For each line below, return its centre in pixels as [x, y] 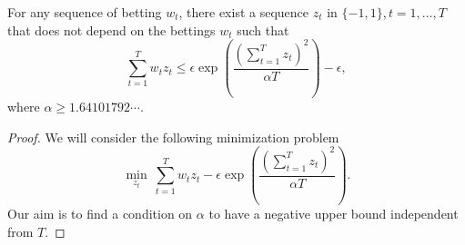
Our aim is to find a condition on [100, 214]
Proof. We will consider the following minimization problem [173, 137]
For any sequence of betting [85, 12]
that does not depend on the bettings [111, 29]
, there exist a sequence [244, 12]
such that [263, 29]
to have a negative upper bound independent [334, 214]
